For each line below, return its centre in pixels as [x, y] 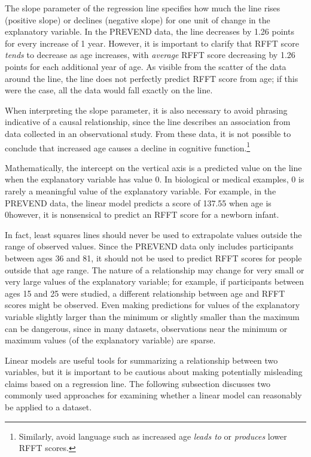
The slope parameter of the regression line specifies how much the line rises [143, 8]
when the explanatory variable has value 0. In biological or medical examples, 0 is [155, 179]
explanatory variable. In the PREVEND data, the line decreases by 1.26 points [150, 31]
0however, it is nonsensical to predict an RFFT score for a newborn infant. [142, 214]
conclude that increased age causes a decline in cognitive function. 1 [128, 147]
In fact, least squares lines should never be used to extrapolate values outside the [153, 234]
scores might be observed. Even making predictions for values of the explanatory [153, 305]
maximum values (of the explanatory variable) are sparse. [110, 340]
